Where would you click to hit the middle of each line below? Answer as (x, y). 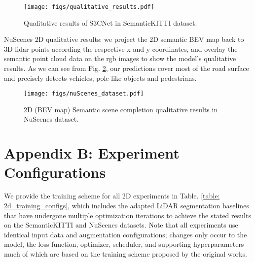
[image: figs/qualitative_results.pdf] (89, 7)
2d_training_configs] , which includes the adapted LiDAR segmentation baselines (127, 205)
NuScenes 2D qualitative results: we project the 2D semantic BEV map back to (124, 39)
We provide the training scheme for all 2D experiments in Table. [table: (112, 196)
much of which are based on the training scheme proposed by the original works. (126, 253)
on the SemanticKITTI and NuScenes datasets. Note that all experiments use (121, 225)
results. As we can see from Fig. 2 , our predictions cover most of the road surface (127, 68)
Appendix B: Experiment (92, 153)
